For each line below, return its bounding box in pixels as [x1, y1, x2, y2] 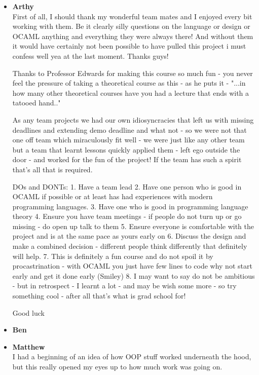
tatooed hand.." [12, 97, 61, 108]
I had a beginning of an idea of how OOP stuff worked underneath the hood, [12, 351, 251, 362]
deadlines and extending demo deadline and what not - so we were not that [12, 124, 247, 135]
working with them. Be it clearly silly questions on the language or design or [12, 21, 250, 31]
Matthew [12, 341, 45, 352]
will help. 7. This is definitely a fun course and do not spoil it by [12, 250, 213, 261]
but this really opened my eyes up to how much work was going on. [12, 361, 223, 371]
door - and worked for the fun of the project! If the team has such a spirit [12, 154, 242, 165]
